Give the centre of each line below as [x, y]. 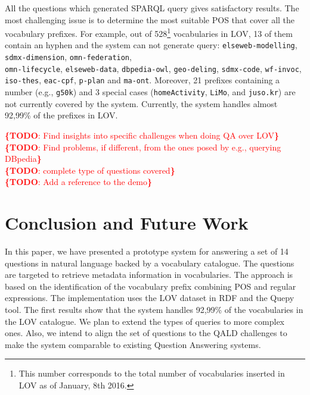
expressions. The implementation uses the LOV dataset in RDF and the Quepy [150, 298]
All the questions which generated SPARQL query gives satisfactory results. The [152, 8]
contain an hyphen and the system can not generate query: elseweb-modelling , [151, 45]
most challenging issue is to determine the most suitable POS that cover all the [150, 19]
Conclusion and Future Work [127, 223]
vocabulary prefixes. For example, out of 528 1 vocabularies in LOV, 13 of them [149, 32]
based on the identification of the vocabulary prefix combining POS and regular [151, 286]
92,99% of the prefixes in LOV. [61, 115]
